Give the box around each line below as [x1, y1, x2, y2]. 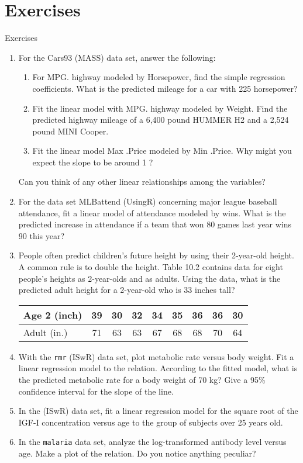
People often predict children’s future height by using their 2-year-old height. [18, 249, 294, 261]
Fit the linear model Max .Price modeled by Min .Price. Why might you [32, 144, 292, 157]
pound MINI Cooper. [32, 125, 109, 137]
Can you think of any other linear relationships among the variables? [18, 175, 266, 188]
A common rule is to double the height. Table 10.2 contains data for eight [18, 261, 283, 273]
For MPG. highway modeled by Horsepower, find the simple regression [32, 71, 285, 83]
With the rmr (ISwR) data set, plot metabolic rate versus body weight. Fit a [18, 350, 294, 362]
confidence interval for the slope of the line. [18, 385, 174, 397]
